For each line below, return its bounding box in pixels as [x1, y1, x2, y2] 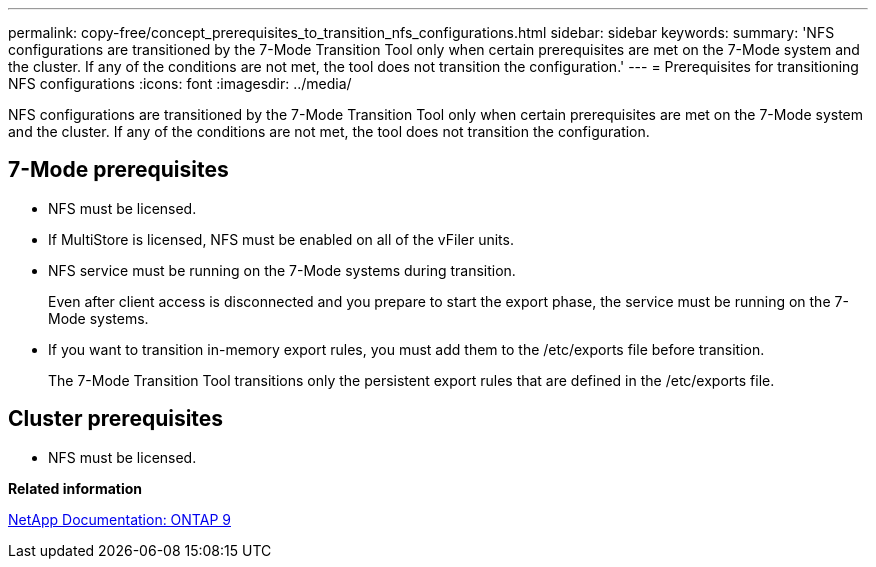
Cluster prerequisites [8, 406, 224, 432]
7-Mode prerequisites [8, 157, 229, 183]
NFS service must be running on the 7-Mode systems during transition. [48, 261, 516, 279]
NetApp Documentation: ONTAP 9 [8, 510, 231, 528]
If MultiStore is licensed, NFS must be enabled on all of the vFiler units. [48, 230, 514, 248]
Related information [8, 479, 143, 497]
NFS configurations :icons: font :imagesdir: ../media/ [8, 75, 352, 92]
